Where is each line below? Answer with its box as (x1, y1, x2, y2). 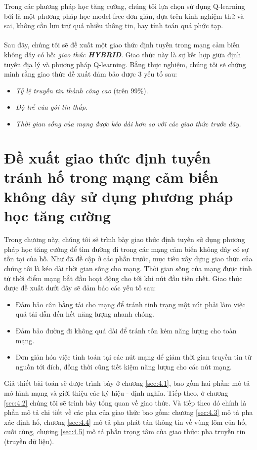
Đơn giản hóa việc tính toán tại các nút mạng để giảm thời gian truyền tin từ (15, 352, 252, 362)
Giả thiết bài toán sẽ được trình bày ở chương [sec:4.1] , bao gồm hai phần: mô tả (4, 378, 250, 388)
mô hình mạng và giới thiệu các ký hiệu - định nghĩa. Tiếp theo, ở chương (4, 387, 228, 398)
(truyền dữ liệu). (4, 436, 54, 446)
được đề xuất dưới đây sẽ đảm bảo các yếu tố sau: (4, 283, 156, 293)
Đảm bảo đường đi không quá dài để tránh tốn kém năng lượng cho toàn (15, 325, 237, 335)
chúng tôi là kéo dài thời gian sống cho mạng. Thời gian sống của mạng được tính (4, 263, 252, 273)
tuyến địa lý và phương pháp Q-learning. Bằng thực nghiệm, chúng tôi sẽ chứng (4, 59, 246, 69)
